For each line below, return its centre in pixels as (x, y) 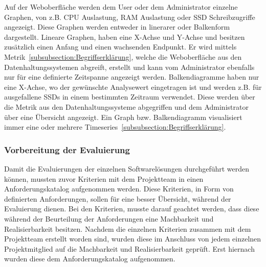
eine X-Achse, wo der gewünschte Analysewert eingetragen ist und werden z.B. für (133, 87)
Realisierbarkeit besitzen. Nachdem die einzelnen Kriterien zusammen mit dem (128, 228)
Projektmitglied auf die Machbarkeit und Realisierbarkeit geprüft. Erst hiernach (129, 248)
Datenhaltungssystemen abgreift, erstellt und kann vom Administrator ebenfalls (129, 67)
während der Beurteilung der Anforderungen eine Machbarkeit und (109, 218)
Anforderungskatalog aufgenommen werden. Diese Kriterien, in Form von (119, 189)
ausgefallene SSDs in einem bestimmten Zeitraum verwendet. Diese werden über (130, 97)
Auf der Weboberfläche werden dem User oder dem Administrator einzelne (121, 7)
